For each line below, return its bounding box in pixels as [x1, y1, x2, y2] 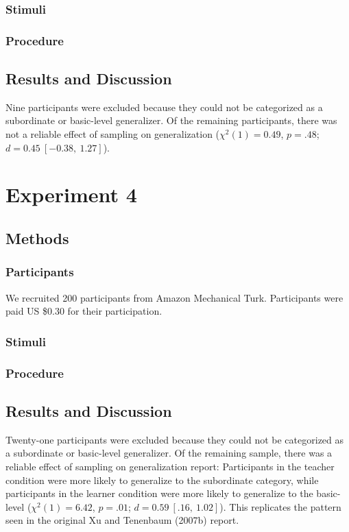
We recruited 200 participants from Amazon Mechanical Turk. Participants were [5, 290, 344, 304]
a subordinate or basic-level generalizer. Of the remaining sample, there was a [5, 446, 333, 460]
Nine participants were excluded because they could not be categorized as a [5, 99, 323, 114]
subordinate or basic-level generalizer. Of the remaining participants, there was [5, 113, 337, 128]
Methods [5, 228, 69, 249]
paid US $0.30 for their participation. [5, 304, 163, 318]
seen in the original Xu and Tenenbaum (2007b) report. [5, 513, 239, 527]
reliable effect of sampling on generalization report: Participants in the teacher [5, 459, 335, 473]
